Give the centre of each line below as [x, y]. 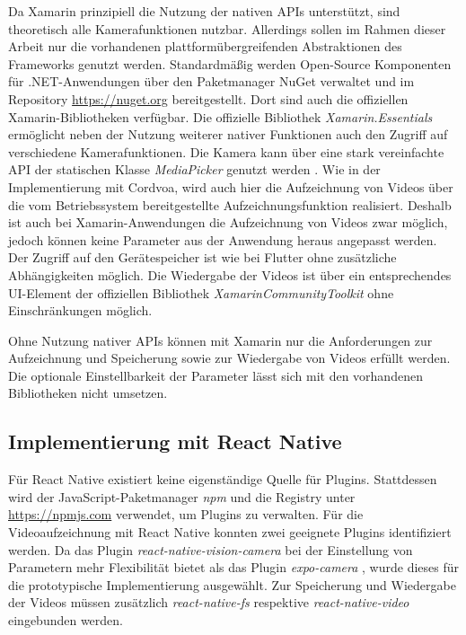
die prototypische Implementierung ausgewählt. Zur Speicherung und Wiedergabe [232, 584]
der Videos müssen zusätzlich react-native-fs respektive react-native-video [209, 602]
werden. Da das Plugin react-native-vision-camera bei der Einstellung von [211, 549]
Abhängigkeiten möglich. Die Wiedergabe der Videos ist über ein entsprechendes [230, 274]
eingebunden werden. [66, 620]
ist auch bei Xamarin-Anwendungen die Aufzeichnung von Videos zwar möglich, [228, 222]
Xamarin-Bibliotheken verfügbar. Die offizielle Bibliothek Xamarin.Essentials [220, 116]
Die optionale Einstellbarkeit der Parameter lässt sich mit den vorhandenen [215, 375]
